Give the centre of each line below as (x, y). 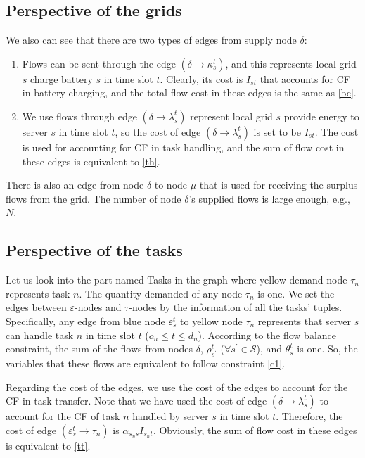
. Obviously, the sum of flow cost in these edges (255, 430)
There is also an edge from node (75, 185)
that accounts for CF (305, 78)
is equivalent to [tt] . (48, 445)
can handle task (40, 335)
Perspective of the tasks (94, 250)
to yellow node (211, 320)
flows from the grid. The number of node (94, 198)
